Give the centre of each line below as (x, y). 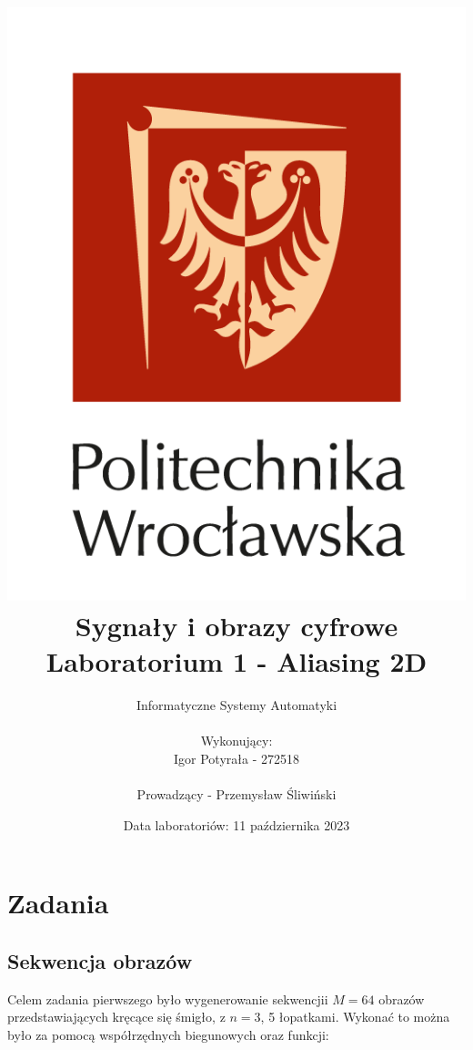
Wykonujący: (236, 741)
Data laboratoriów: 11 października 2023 (236, 824)
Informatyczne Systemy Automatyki (236, 704)
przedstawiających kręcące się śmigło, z (116, 1017)
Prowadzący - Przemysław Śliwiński (236, 793)
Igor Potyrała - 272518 (236, 758)
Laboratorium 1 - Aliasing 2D (236, 661)
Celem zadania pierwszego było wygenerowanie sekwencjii (168, 999)
